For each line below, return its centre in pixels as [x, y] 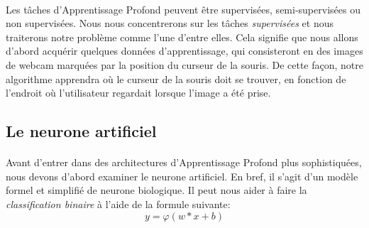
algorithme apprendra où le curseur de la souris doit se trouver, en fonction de [176, 78]
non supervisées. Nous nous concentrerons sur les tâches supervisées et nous [170, 23]
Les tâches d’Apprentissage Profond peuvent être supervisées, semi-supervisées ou [183, 9]
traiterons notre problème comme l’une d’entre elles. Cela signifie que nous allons [182, 37]
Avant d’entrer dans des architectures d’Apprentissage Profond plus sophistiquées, [184, 162]
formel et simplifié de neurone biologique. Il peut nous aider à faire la [156, 190]
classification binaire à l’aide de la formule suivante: [118, 203]
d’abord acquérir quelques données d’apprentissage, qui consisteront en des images [184, 51]
